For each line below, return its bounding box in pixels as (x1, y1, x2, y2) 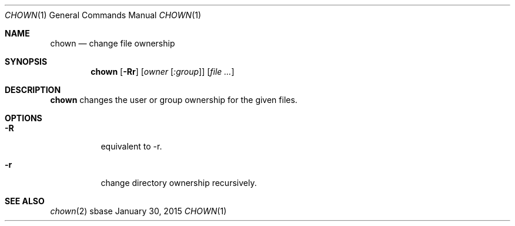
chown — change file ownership (50, 38, 175, 48)
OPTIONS (5, 113, 42, 123)
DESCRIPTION (5, 85, 61, 95)
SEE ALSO (5, 196, 45, 206)
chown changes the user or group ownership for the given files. (50, 95, 297, 105)
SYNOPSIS (5, 56, 48, 67)
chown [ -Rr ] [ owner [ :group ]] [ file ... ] (91, 67, 235, 77)
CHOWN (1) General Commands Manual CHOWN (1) (5, 10, 202, 20)
